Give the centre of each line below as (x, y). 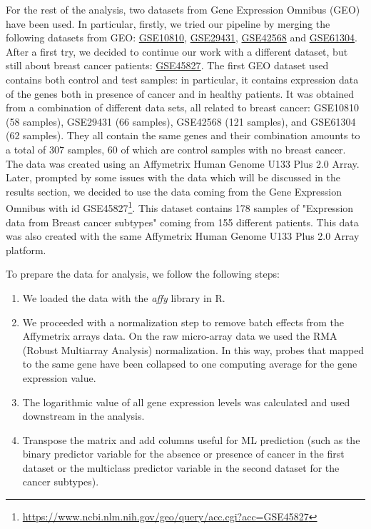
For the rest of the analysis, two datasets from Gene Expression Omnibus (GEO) (183, 9)
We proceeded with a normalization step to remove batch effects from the (183, 322)
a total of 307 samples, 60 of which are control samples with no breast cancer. (176, 149)
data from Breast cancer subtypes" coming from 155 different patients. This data (182, 222)
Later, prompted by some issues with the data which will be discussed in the (173, 177)
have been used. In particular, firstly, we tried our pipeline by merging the (168, 23)
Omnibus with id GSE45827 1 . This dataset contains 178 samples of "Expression (180, 207)
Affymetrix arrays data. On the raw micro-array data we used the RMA (180, 336)
